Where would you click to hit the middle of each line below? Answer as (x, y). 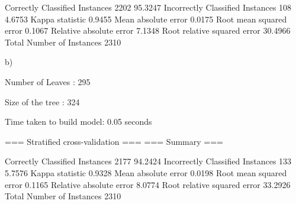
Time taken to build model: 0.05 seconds (78, 122)
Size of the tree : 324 (42, 101)
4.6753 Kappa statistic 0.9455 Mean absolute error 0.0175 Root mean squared (146, 19)
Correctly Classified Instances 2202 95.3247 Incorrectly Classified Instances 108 (148, 7)
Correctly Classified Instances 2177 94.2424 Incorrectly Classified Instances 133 (148, 161)
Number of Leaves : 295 (48, 81)
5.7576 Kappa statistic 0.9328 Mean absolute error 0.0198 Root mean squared (146, 172)
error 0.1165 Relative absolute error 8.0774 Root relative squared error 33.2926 (148, 184)
